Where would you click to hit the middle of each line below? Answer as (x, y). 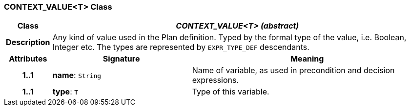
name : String (77, 75)
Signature (121, 59)
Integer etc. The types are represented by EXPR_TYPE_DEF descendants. (181, 47)
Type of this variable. (231, 92)
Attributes (28, 59)
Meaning (307, 59)
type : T (65, 92)
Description (28, 42)
